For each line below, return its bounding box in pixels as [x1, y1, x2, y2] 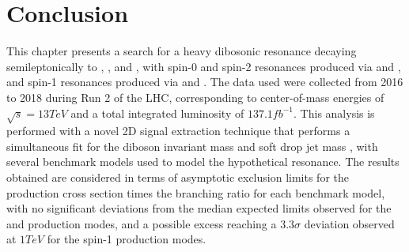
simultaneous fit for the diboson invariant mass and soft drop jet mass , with [6, 137, 378, 154]
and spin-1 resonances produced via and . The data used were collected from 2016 [6, 73, 403, 90]
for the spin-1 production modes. [47, 231, 206, 247]
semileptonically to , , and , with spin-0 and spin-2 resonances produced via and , [6, 58, 401, 74]
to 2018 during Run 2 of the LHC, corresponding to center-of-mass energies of [6, 88, 384, 105]
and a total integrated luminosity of [70, 104, 244, 121]
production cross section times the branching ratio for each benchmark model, [6, 184, 385, 201]
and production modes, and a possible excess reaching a [6, 215, 277, 231]
